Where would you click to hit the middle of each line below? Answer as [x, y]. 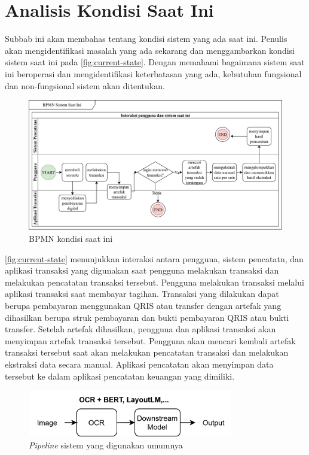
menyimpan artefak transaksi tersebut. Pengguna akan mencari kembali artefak [150, 340]
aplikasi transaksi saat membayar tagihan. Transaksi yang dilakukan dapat [142, 294]
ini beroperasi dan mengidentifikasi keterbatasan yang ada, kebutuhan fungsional [153, 73]
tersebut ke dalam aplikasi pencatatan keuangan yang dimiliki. [120, 376]
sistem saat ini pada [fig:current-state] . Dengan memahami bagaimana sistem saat [155, 62]
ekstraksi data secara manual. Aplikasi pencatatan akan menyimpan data [139, 364]
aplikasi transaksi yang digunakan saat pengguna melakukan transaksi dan [142, 270]
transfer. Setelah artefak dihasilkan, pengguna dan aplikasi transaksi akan [140, 329]
